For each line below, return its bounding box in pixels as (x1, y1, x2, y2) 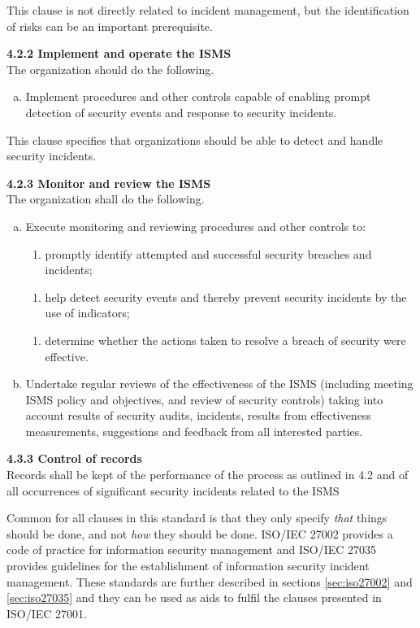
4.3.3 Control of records (6, 450, 142, 467)
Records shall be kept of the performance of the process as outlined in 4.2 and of (6, 466, 409, 483)
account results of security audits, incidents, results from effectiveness (25, 407, 371, 424)
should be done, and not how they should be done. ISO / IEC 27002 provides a (6, 525, 393, 542)
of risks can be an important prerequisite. (6, 17, 213, 34)
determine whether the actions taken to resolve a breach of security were (45, 331, 406, 348)
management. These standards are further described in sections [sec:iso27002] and (6, 573, 413, 590)
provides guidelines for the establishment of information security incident (6, 557, 370, 574)
